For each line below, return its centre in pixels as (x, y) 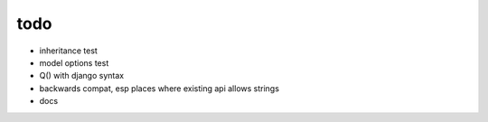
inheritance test (69, 51)
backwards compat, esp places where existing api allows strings (160, 88)
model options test (74, 62)
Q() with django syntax (82, 76)
